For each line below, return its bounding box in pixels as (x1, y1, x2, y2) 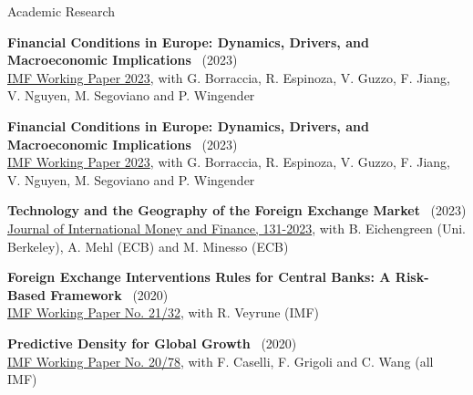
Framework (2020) (50, 285, 169, 304)
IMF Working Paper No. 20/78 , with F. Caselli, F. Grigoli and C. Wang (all (7, 351, 434, 370)
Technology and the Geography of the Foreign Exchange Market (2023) (7, 201, 467, 220)
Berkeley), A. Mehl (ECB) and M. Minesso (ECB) (7, 236, 289, 255)
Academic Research (7, 2, 116, 20)
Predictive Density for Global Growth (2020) (7, 333, 297, 352)
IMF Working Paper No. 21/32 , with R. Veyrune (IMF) (7, 303, 320, 322)
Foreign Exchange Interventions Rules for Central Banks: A (7, 267, 391, 286)
